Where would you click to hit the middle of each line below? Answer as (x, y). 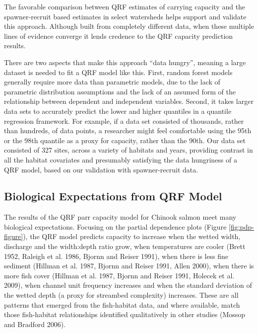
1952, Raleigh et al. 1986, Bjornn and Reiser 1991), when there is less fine (116, 256)
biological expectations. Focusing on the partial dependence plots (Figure (115, 226)
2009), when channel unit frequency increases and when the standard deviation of (128, 285)
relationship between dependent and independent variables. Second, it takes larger (129, 101)
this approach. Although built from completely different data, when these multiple (129, 26)
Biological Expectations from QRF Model (113, 196)
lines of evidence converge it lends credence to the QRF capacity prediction (119, 36)
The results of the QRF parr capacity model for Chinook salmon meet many (120, 217)
